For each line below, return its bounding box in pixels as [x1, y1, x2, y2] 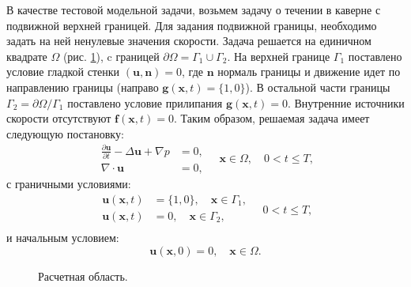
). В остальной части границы [245, 78, 390, 95]
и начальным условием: [6, 228, 119, 245]
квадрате [6, 47, 47, 64]
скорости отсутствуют [6, 110, 111, 127]
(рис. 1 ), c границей [62, 47, 160, 64]
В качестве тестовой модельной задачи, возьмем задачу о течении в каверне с [6, 2, 381, 17]
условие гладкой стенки [6, 63, 120, 80]
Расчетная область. [38, 267, 128, 284]
